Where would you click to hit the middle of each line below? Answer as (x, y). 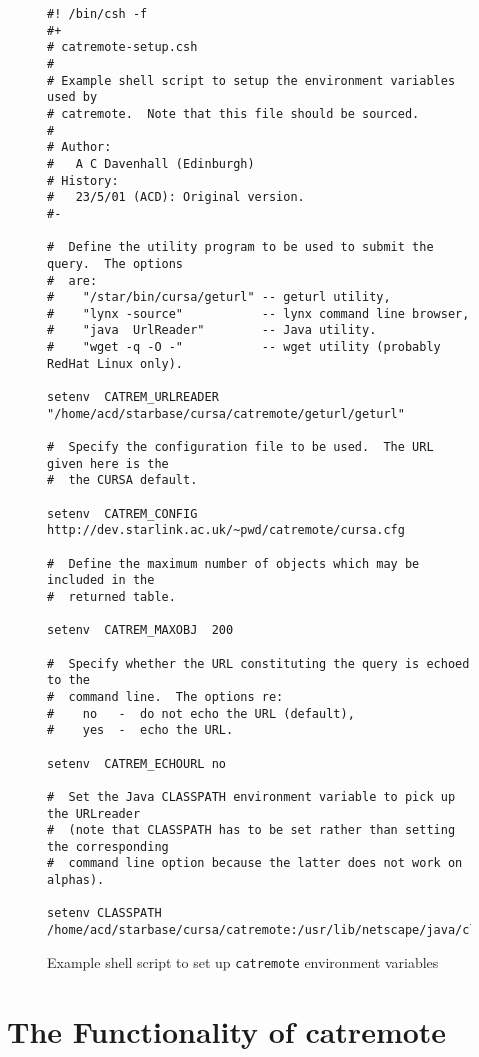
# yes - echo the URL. (140, 730)
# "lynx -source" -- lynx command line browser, (258, 313)
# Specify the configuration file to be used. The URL (240, 447)
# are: (72, 280)
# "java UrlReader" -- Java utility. (212, 330)
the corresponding (108, 846)
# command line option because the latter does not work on (255, 863)
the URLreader (94, 813)
